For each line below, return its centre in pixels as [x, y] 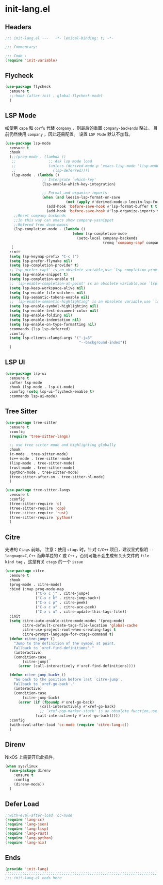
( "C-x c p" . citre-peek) [62, 603]
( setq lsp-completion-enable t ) [42, 279]
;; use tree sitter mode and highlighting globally [63, 445]
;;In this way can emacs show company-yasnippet [64, 220]
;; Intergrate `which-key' [69, 180]
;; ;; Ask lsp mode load [52, 161]
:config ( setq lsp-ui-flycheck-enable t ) [52, 392]
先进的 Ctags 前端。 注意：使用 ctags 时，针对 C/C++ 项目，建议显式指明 [76, 549]
